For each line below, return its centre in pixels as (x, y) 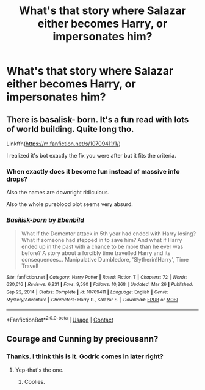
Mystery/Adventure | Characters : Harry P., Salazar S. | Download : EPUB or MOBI (92, 300)
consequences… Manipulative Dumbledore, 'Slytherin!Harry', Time (105, 259)
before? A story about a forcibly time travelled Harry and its (96, 253)
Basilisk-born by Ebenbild (45, 220)
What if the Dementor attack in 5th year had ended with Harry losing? (109, 234)
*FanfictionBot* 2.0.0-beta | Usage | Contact (60, 319)
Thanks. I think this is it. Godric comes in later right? (85, 356)
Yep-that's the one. (39, 370)
